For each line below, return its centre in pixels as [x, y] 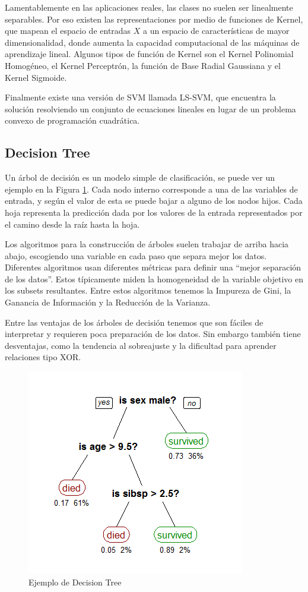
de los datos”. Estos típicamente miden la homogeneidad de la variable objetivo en [154, 278]
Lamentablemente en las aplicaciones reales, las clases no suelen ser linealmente [149, 7]
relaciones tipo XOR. [43, 357]
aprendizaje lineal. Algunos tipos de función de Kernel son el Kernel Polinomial [149, 54]
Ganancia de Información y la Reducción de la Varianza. [108, 302]
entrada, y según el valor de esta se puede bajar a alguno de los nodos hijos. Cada [154, 201]
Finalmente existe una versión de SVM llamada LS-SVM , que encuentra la [140, 97]
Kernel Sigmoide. [36, 77]
